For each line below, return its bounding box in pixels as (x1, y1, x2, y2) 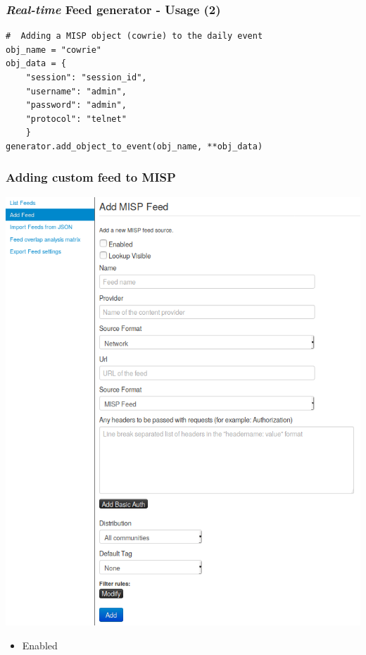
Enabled (22, 638, 58, 653)
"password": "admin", (25, 100, 127, 111)
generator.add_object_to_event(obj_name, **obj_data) (6, 141, 263, 151)
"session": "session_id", (25, 73, 147, 82)
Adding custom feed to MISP (6, 168, 176, 186)
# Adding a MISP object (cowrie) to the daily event (6, 31, 263, 42)
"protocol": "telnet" (25, 113, 127, 124)
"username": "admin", (25, 86, 127, 96)
